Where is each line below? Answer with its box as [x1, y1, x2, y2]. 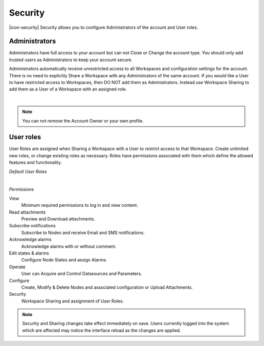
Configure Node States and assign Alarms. [21, 257, 108, 263]
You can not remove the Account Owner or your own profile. [22, 118, 144, 124]
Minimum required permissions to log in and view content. [21, 202, 138, 208]
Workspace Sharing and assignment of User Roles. [21, 298, 124, 304]
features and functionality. [9, 159, 62, 166]
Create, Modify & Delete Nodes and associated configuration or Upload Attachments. [21, 284, 193, 290]
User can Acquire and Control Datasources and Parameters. [21, 271, 142, 277]
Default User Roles [9, 169, 47, 174]
